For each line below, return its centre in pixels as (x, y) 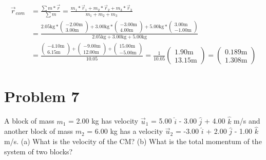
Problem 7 (42, 96)
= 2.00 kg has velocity (103, 121)
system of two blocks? (39, 151)
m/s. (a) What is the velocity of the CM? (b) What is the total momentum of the (133, 141)
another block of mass (39, 131)
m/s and (247, 121)
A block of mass (29, 121)
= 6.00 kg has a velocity (125, 131)
